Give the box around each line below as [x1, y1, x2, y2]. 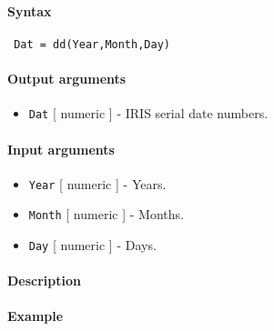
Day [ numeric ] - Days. [28, 236, 157, 255]
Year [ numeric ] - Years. [28, 174, 167, 193]
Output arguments [7, 69, 127, 88]
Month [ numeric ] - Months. [28, 205, 184, 224]
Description [7, 271, 82, 290]
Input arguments [7, 139, 115, 158]
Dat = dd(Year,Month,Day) [14, 37, 170, 51]
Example [7, 306, 64, 326]
